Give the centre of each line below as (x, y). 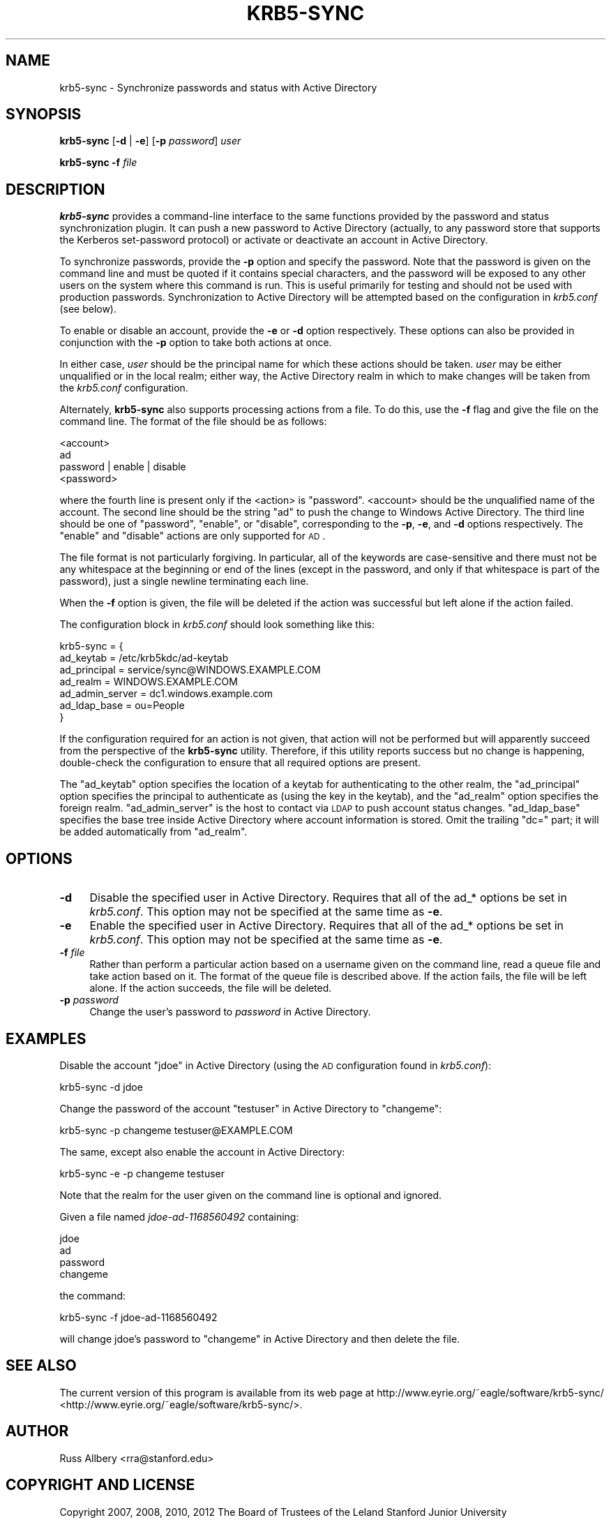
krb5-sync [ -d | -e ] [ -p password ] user (150, 141)
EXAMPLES (46, 1038)
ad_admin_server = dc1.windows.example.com (166, 694)
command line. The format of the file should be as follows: (193, 422)
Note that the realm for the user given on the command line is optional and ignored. (251, 1195)
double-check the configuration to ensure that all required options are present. (240, 763)
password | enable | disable (123, 467)
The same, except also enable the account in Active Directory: (202, 1152)
